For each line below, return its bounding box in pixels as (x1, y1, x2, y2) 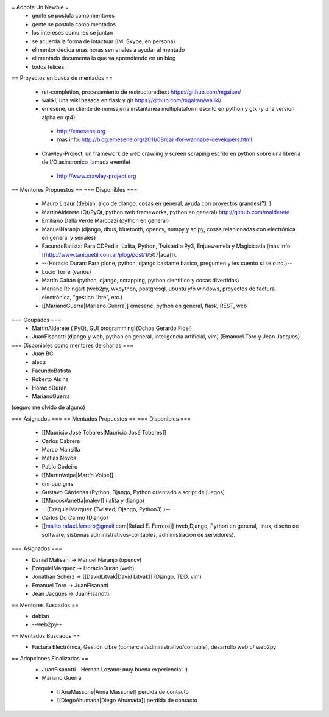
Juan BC (32, 350, 54, 357)
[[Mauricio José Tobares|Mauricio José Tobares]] (41, 429, 167, 436)
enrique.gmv (41, 480, 74, 487)
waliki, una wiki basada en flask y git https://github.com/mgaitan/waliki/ (41, 96, 222, 103)
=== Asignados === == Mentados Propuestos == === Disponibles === (11, 414, 191, 422)
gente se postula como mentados (32, 20, 116, 27)
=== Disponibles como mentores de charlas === (11, 341, 134, 349)
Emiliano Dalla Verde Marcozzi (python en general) (41, 217, 169, 225)
